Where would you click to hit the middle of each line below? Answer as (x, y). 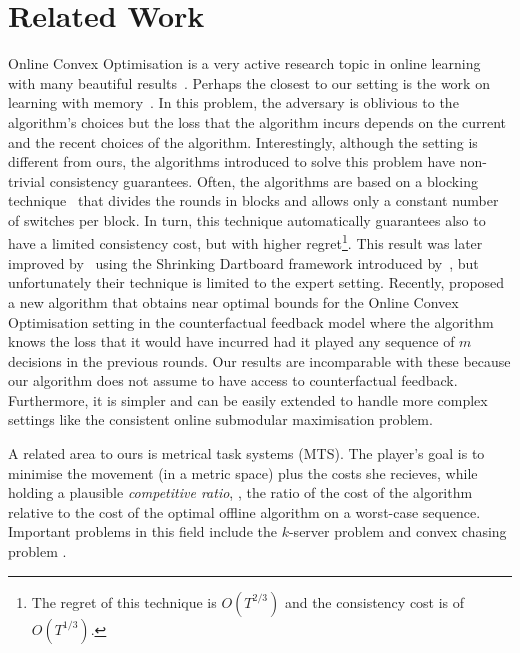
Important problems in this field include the (142, 531)
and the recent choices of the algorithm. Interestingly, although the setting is (243, 141)
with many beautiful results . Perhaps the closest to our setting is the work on (249, 82)
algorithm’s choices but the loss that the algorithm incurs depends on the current (257, 121)
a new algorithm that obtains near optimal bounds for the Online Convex (233, 301)
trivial (27, 180)
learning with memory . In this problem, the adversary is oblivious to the (233, 102)
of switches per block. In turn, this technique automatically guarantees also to (247, 219)
